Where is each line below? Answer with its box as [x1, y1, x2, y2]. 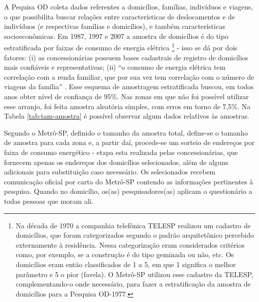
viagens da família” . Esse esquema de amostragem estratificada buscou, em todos [4, 81, 254, 92]
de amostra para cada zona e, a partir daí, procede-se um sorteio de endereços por [4, 137, 255, 148]
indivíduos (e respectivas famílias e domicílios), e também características [4, 21, 225, 31]
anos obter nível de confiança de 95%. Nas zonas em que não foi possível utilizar [4, 91, 249, 101]
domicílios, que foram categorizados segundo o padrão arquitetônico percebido [15, 230, 254, 240]
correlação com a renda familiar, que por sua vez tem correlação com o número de [4, 71, 254, 82]
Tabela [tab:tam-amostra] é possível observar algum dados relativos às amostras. [4, 111, 250, 121]
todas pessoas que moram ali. [4, 195, 94, 206]
